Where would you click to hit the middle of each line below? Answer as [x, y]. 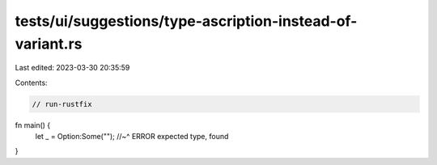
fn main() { [33, 125]
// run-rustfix [62, 104]
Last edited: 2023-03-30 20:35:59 [72, 68]
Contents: [31, 82]
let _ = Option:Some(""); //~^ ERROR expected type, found [132, 137]
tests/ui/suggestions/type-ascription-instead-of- [186, 21]
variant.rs [49, 44]
